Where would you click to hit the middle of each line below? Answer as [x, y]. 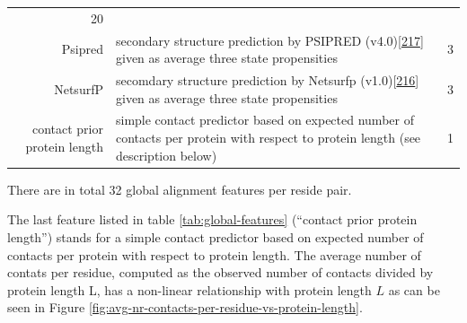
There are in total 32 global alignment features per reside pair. [180, 189]
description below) [166, 155]
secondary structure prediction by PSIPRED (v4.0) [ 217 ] [269, 40]
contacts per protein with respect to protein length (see [268, 138]
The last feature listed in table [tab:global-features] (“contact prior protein [212, 219]
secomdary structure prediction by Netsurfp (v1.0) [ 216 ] [267, 80]
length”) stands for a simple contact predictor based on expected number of [216, 236]
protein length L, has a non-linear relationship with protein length [189, 289]
